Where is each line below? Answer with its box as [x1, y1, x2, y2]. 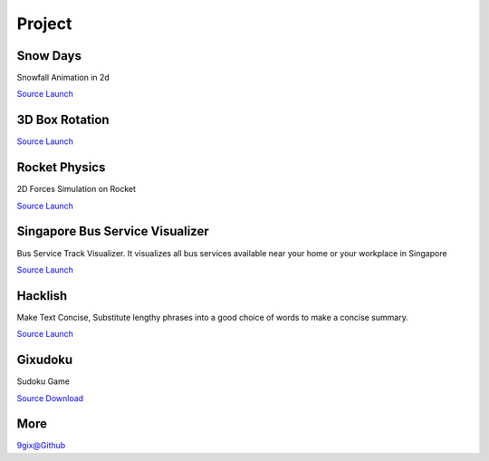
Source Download [16, 392, 84, 403]
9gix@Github [16, 440, 66, 451]
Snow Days [16, 48, 81, 63]
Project [16, 14, 72, 34]
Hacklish [16, 288, 68, 303]
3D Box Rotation [16, 112, 110, 128]
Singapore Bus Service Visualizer [16, 224, 210, 239]
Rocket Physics [16, 159, 106, 176]
